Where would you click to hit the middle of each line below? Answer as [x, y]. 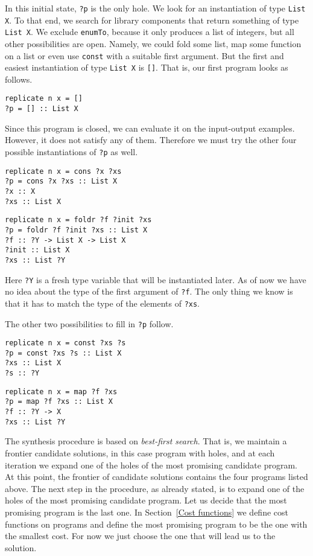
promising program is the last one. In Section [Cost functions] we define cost [147, 512]
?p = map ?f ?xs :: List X [59, 402]
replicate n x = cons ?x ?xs [63, 171]
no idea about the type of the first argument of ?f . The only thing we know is [149, 291]
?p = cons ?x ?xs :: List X [61, 181]
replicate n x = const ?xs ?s [65, 343]
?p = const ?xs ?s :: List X [63, 353]
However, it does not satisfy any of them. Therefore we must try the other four [151, 140]
